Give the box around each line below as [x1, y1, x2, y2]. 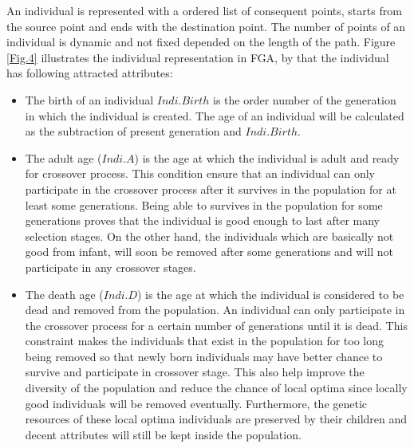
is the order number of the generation [213, 91, 396, 108]
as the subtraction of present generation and [25, 123, 242, 140]
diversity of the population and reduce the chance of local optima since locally [25, 379, 408, 396]
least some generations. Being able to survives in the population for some [25, 196, 383, 213]
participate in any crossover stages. [25, 258, 196, 275]
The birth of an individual [25, 91, 154, 108]
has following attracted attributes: [6, 65, 173, 81]
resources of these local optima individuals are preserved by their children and [25, 411, 408, 427]
